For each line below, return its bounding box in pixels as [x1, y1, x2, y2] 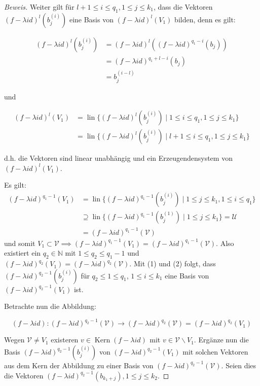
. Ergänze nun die [194, 334, 249, 345]
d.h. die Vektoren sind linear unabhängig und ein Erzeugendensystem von [4, 153, 233, 163]
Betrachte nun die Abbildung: [4, 301, 96, 311]
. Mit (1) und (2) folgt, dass [129, 258, 216, 269]
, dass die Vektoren [154, 2, 213, 12]
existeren [51, 334, 79, 345]
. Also [216, 237, 234, 248]
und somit [4, 237, 35, 248]
